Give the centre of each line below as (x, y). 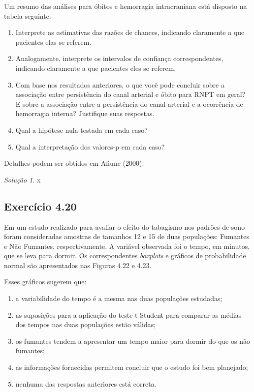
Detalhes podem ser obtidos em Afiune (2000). (74, 163)
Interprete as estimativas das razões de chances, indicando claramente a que (130, 32)
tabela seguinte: (28, 15)
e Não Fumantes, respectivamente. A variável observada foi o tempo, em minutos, (127, 246)
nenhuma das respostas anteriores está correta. (86, 383)
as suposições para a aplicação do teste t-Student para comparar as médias (128, 315)
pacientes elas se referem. (53, 42)
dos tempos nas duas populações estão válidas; (86, 324)
